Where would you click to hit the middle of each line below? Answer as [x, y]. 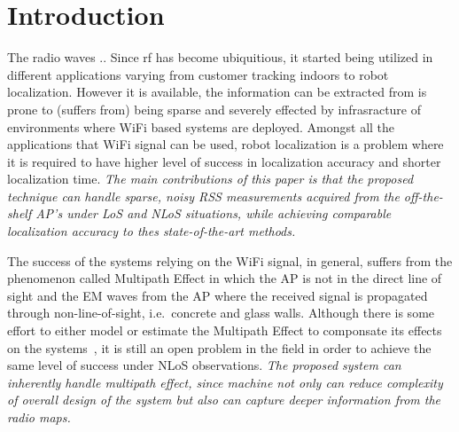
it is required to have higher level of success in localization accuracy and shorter [224, 161]
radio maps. [39, 417]
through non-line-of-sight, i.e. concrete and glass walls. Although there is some [221, 313]
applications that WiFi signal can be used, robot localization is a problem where [226, 144]
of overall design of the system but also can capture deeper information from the [224, 400]
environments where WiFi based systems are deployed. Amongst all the [201, 126]
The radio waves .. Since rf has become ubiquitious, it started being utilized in [220, 57]
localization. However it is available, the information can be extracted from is [217, 92]
